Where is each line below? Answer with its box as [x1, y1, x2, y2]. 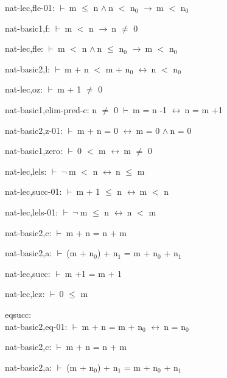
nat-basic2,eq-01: [5, 320, 68, 332]
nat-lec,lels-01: [5, 205, 58, 218]
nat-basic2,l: [5, 62, 50, 75]
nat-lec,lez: [5, 287, 45, 300]
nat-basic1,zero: [5, 144, 63, 157]
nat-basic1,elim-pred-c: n [5, 103, 97, 116]
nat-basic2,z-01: [5, 124, 63, 136]
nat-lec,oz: [5, 83, 43, 96]
